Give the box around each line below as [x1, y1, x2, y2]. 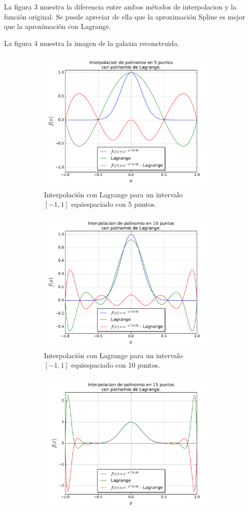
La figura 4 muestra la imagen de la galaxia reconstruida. [4, 37, 179, 48]
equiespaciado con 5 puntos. [71, 199, 156, 209]
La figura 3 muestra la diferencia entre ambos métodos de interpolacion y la [4, 1, 236, 11]
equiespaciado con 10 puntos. [71, 360, 160, 370]
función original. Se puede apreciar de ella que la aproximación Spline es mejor [4, 11, 245, 21]
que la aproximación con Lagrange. [4, 21, 111, 31]
